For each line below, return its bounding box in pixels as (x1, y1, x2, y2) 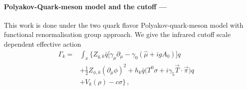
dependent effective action (4, 38, 82, 49)
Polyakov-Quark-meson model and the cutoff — (4, 1, 167, 11)
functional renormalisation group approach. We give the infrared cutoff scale (4, 29, 231, 39)
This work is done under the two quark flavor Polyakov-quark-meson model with (4, 19, 244, 30)
